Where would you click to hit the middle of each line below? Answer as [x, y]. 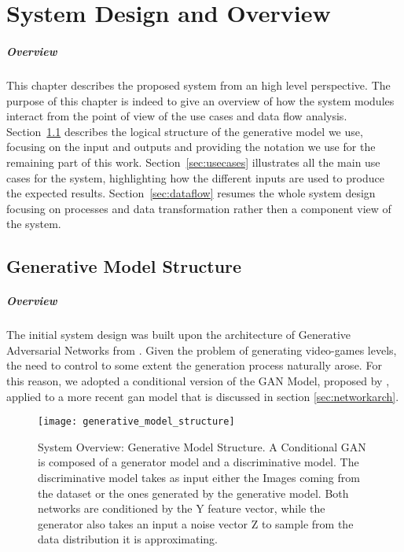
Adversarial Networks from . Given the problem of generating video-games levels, [202, 350]
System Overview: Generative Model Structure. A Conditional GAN [202, 446]
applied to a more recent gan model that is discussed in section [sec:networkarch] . [203, 396]
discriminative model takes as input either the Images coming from [199, 478]
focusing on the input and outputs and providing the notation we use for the [191, 147]
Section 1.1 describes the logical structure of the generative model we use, [185, 131]
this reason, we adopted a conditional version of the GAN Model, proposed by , [198, 381]
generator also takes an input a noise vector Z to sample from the [196, 523]
